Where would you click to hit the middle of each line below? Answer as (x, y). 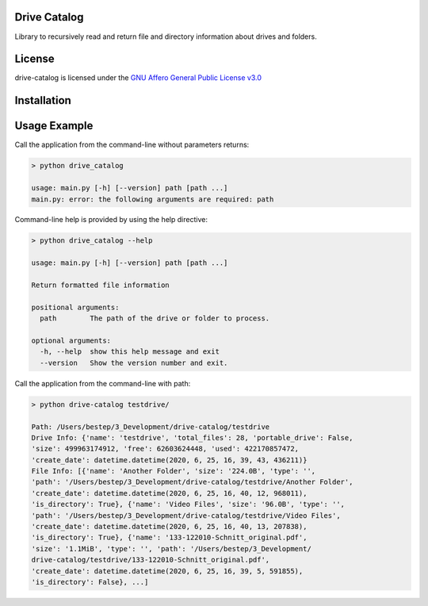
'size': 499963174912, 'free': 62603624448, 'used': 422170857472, (165, 449)
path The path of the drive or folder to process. (155, 318)
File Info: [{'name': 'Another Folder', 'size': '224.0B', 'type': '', (174, 471)
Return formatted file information (100, 285)
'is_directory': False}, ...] (90, 582)
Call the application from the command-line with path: (103, 383)
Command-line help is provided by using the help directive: (111, 220)
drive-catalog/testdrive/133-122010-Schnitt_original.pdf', (151, 560)
